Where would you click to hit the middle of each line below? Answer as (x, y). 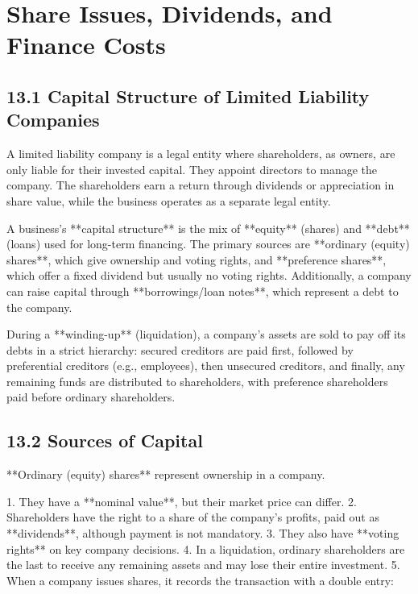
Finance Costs (86, 45)
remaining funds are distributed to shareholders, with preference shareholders (197, 381)
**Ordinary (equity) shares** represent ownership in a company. (166, 474)
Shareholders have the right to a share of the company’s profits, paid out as (193, 517)
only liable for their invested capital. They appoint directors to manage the (192, 169)
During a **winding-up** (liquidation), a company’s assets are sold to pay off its (206, 334)
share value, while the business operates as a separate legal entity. (169, 200)
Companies (53, 120)
